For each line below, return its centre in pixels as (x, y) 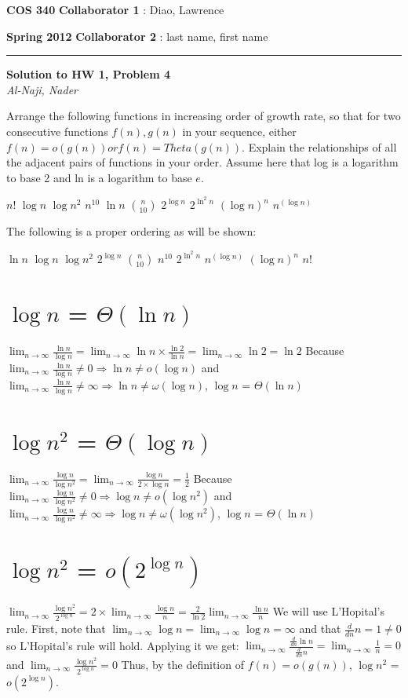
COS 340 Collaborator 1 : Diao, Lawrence (115, 9)
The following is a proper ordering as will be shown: (131, 231)
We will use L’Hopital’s (328, 611)
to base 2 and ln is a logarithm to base (99, 177)
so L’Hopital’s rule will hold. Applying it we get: (123, 645)
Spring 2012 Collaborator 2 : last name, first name (137, 36)
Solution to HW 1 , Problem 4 (88, 74)
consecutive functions (57, 131)
